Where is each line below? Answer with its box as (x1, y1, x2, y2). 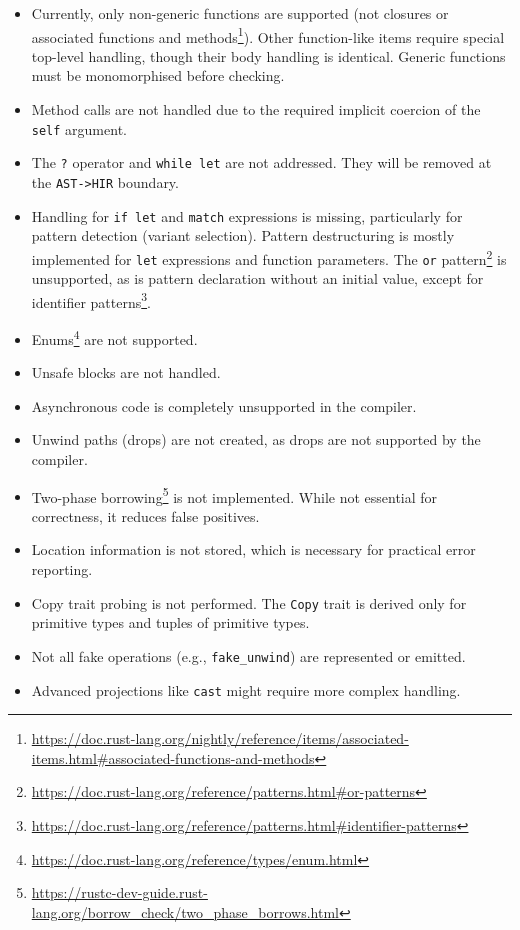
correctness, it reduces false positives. (31, 505, 260, 526)
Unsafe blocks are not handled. (31, 362, 221, 383)
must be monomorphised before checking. (31, 65, 285, 86)
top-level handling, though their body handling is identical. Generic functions (31, 45, 506, 66)
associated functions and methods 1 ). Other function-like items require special (31, 23, 505, 47)
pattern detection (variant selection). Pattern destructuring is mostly (31, 225, 455, 246)
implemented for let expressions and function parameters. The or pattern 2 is (31, 245, 507, 269)
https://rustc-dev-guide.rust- (31, 882, 208, 903)
